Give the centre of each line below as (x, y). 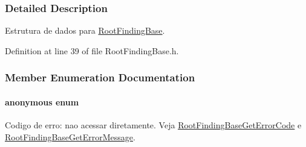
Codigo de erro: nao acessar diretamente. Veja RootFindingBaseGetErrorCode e (153, 125)
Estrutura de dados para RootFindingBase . (85, 30)
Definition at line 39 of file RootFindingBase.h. (92, 50)
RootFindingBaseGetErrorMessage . (70, 136)
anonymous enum (42, 102)
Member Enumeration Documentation (100, 77)
